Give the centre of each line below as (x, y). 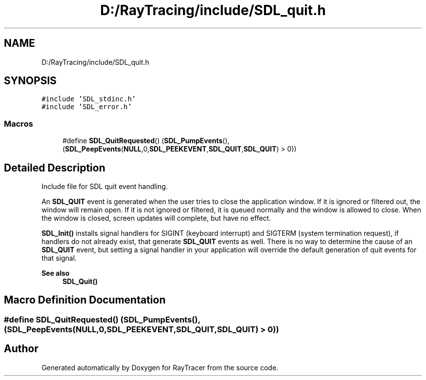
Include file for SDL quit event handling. (105, 187)
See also (55, 273)
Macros (18, 123)
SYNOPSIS (30, 81)
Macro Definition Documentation (85, 300)
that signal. (59, 258)
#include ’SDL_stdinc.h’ (89, 99)
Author (21, 349)
